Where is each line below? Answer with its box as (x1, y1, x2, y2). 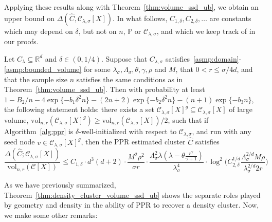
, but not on (78, 25, 117, 36)
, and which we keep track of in (156, 25, 256, 36)
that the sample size (4, 73, 68, 84)
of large (229, 104, 252, 115)
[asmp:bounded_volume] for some (4, 64, 111, 75)
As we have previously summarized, (4, 179, 116, 190)
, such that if (168, 114, 209, 125)
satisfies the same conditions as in (76, 73, 183, 84)
